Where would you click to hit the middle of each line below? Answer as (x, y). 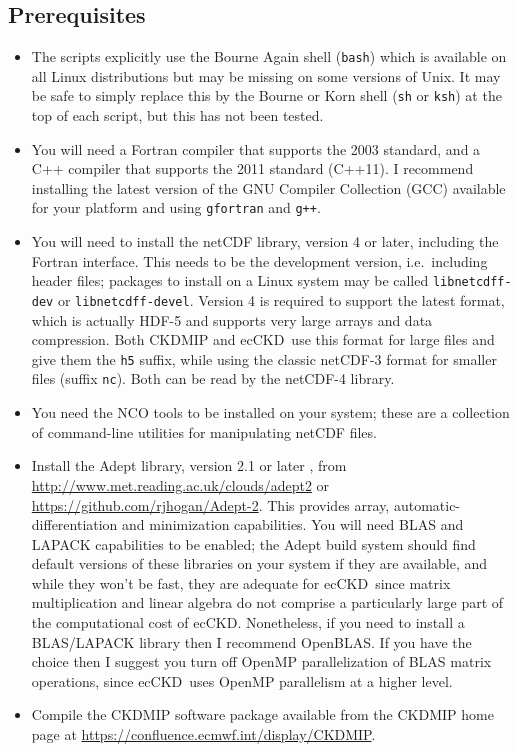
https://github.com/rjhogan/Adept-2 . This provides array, (210, 504)
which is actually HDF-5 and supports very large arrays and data (232, 319)
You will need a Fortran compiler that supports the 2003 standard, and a (256, 148)
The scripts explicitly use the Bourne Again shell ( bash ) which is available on (269, 56)
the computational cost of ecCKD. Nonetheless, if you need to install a (248, 622)
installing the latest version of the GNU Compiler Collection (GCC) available (268, 187)
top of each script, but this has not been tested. (177, 115)
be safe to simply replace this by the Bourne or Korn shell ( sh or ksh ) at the (266, 95)
